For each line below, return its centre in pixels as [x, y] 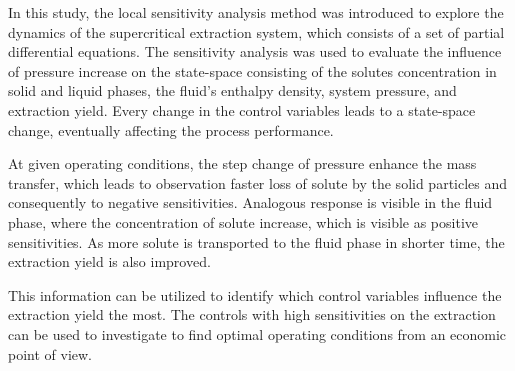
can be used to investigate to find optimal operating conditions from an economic [257, 333]
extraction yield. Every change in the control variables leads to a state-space [242, 109]
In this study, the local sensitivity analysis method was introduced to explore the [256, 12]
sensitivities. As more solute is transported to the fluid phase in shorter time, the [256, 241]
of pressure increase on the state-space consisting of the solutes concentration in [252, 70]
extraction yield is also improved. [109, 261]
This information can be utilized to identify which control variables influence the [255, 294]
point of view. [50, 353]
